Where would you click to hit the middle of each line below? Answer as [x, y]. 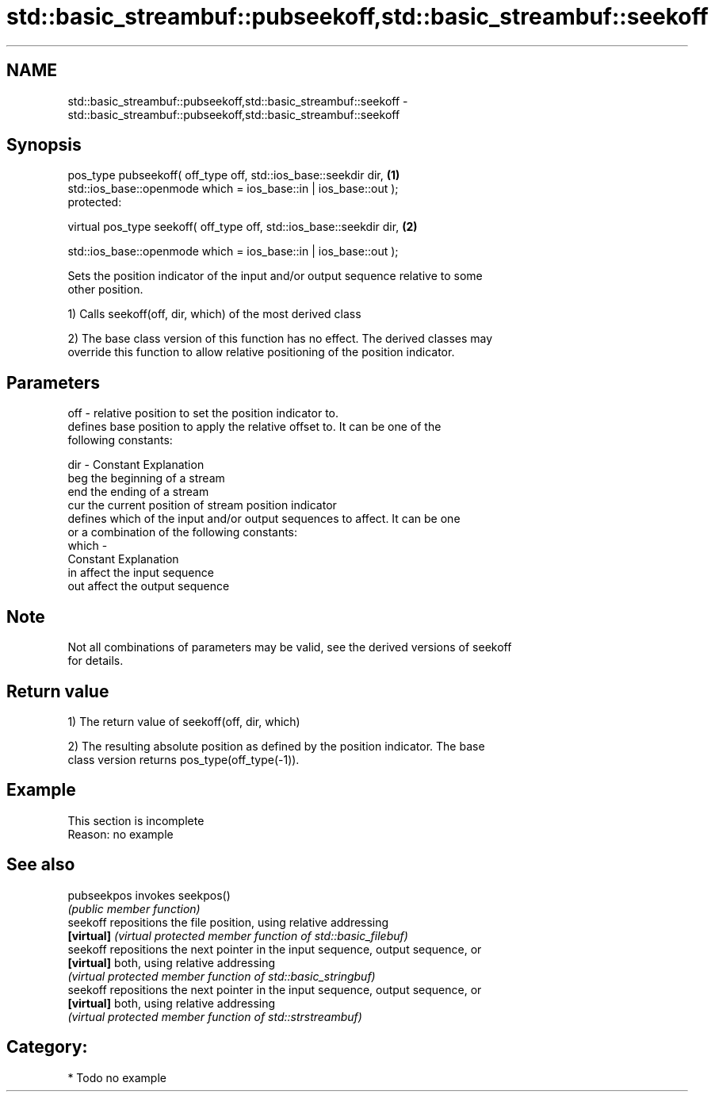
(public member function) [134, 908]
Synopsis [44, 145]
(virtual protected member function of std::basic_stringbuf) [222, 976]
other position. [105, 290]
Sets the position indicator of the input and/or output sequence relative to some [275, 276]
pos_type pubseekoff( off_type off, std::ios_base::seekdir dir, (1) [234, 175]
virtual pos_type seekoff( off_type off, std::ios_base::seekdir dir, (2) [243, 227]
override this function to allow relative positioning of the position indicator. [261, 352]
